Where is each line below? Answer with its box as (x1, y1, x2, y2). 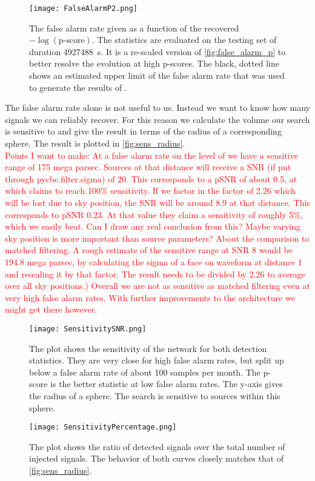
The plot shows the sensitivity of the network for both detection (29, 342, 267, 354)
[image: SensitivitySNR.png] (29, 324, 147, 333)
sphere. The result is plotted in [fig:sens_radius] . (5, 137, 185, 149)
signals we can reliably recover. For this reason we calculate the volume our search (5, 113, 310, 125)
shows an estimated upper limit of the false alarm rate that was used (29, 69, 285, 82)
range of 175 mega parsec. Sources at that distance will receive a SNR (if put (5, 161, 291, 173)
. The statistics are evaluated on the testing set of (91, 33, 277, 46)
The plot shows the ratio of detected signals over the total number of (29, 440, 285, 453)
